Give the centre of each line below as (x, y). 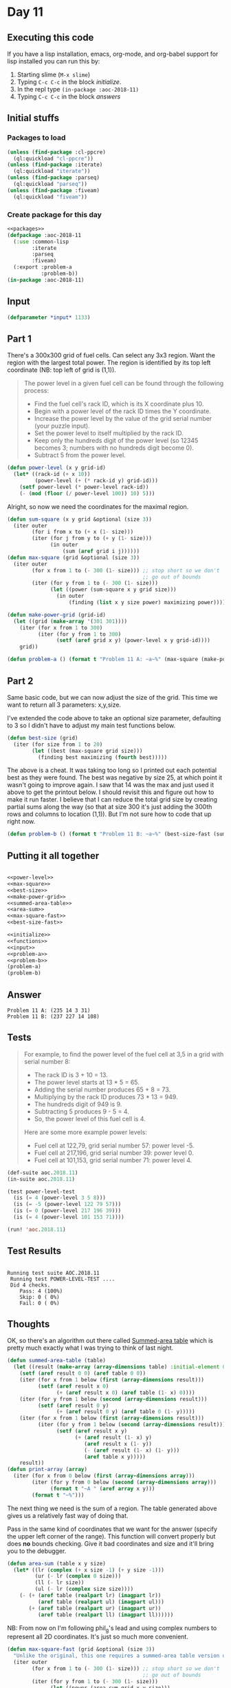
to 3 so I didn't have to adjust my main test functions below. (91, 725)
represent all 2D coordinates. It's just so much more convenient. (98, 1637)
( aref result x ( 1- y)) (118, 1444)
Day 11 (25, 12)
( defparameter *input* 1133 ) (49, 317)
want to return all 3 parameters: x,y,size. (64, 705)
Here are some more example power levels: (86, 1132)
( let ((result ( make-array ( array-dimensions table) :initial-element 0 (120, 1367)
